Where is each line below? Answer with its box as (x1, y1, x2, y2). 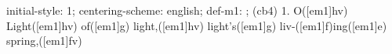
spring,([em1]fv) (6, 32, 82, 49)
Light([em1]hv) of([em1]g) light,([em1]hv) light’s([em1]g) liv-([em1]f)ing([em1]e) (6, 17, 387, 33)
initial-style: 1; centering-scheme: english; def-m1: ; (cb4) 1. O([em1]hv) (6, 2, 348, 18)
